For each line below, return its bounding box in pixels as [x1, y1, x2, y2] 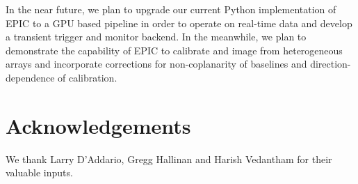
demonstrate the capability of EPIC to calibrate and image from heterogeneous [6, 43, 343, 57]
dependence [6, 70, 55, 84]
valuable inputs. [6, 165, 73, 180]
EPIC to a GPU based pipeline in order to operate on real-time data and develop [6, 15, 352, 30]
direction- [310, 56, 351, 71]
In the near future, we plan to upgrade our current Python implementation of [6, 2, 336, 16]
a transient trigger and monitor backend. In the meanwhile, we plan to [6, 29, 307, 44]
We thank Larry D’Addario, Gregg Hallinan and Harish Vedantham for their [6, 151, 332, 166]
